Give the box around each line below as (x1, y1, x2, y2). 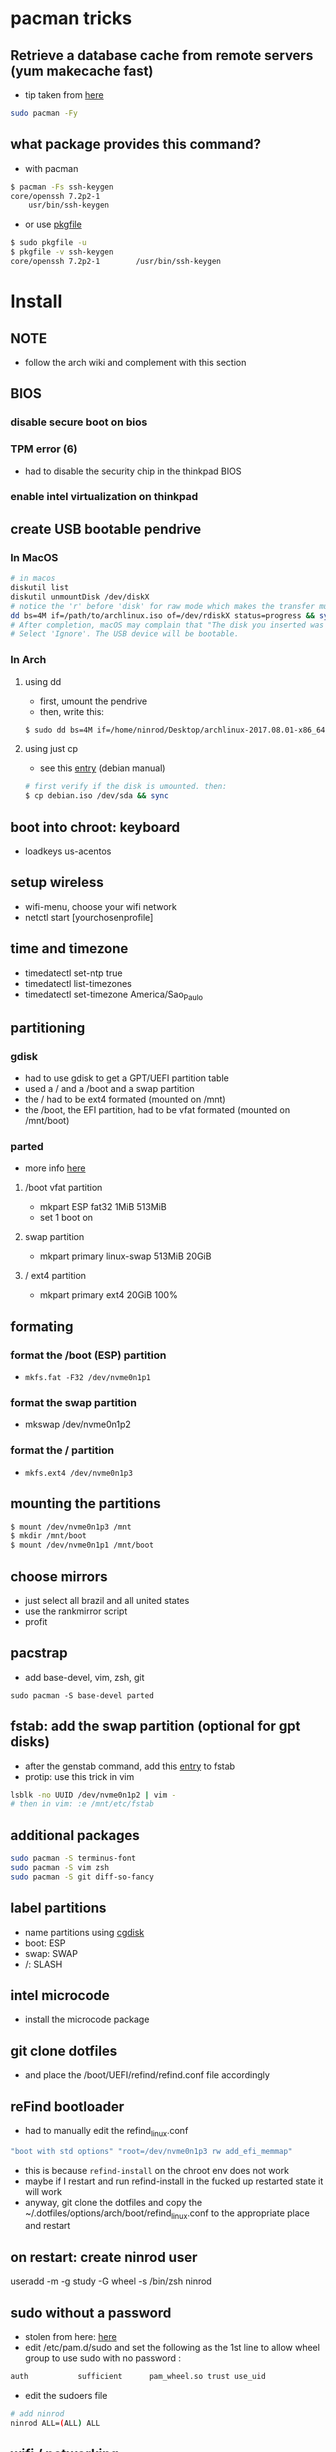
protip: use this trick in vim (24, 1770, 135, 1782)
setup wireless (10, 874, 105, 891)
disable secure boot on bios (10, 415, 148, 429)
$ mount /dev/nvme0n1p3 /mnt (10, 1522, 132, 1532)
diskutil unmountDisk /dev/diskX (10, 592, 150, 602)
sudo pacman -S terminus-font (10, 1853, 137, 1864)
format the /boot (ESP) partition (10, 1348, 167, 1362)
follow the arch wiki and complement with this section (24, 356, 247, 368)
